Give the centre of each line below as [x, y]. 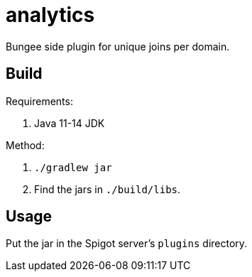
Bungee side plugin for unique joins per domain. [118, 46]
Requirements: [39, 101]
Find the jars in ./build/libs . [108, 189]
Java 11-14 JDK [70, 123]
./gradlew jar [73, 167]
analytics [50, 15]
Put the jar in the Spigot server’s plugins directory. [127, 244]
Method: [25, 145]
